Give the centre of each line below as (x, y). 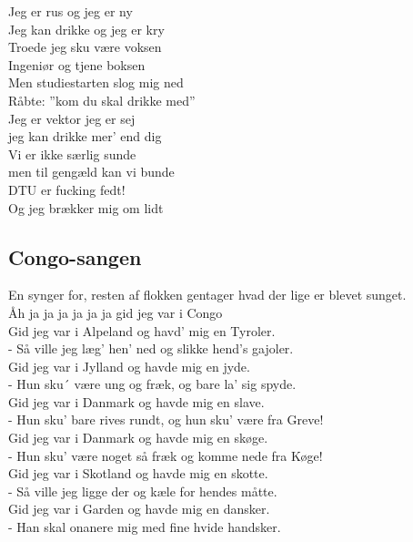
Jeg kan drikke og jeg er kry (86, 29)
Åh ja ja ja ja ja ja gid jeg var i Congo (116, 312)
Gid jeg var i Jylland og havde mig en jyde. (129, 366)
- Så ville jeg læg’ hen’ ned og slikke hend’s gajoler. (151, 348)
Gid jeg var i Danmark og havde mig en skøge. (138, 438)
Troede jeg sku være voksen (85, 47)
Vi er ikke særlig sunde (72, 153)
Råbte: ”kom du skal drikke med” (102, 100)
